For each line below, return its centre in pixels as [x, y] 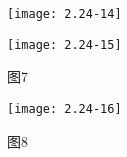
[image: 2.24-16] [64, 108]
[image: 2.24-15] [64, 44]
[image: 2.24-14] [64, 14]
